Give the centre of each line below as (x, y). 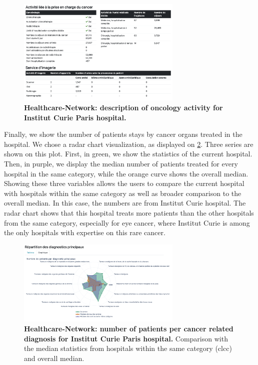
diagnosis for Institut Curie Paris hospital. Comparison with (126, 338)
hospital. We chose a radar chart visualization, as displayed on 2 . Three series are (129, 144)
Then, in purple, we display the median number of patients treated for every (121, 164)
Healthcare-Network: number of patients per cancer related (129, 328)
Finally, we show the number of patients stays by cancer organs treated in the (123, 134)
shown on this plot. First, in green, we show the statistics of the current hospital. (128, 154)
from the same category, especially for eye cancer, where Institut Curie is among (127, 222)
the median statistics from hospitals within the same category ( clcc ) (128, 348)
